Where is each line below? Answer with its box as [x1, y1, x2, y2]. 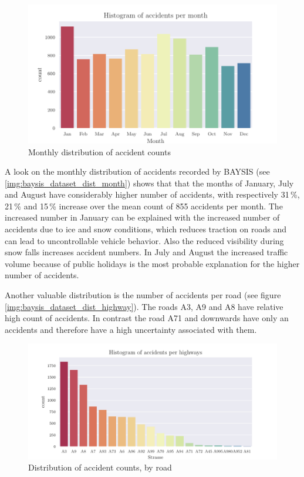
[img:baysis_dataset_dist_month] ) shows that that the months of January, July [5, 176, 294, 189]
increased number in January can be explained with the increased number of [5, 211, 280, 224]
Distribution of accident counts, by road [28, 461, 172, 473]
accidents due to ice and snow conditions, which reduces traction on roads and [5, 223, 286, 235]
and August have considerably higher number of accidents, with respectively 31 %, [5, 188, 300, 201]
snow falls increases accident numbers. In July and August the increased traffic [5, 246, 288, 258]
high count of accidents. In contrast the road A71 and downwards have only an [5, 312, 289, 324]
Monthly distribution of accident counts [28, 145, 171, 158]
